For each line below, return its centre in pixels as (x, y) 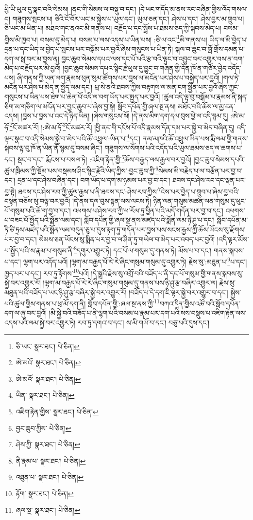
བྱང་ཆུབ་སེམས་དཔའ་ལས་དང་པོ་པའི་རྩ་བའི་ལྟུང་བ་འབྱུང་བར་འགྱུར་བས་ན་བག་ (153, 58)
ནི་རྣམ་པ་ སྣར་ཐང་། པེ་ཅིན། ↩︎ (51, 460)
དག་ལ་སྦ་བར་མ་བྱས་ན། (32, 58)
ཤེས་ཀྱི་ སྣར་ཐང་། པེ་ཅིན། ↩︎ (48, 444)
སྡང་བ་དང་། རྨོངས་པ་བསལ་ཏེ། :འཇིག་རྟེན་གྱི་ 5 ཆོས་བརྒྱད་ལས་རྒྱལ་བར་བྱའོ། (104, 158)
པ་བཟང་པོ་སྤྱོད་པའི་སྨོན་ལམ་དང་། (43, 220)
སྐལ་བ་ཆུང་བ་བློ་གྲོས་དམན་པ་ (210, 49)
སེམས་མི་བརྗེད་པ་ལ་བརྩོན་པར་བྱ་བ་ (201, 170)
